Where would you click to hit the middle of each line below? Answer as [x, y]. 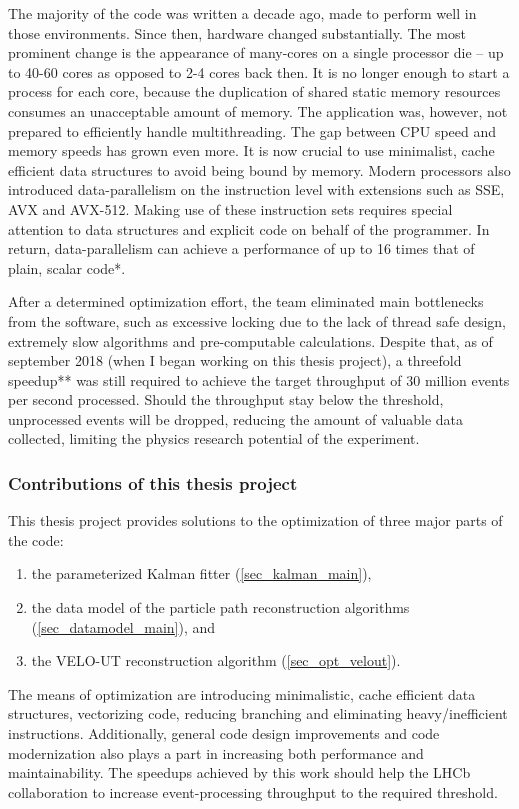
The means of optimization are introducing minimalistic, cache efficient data [242, 693]
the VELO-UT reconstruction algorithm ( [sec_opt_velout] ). [216, 660]
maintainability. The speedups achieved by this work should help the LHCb [239, 772]
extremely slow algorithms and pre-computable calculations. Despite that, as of [250, 340]
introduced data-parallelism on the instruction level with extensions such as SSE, [256, 189]
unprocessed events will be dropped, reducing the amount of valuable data [235, 418]
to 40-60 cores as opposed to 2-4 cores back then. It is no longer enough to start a [259, 71]
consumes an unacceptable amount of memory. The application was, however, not [258, 110]
